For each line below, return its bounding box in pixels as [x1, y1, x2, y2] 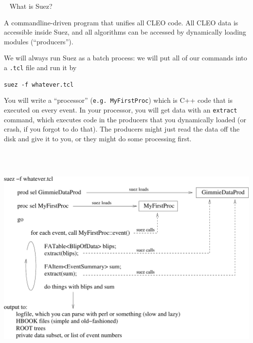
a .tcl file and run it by [4, 62, 77, 72]
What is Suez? [9, 1, 53, 11]
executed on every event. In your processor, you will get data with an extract [4, 104, 237, 114]
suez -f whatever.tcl [4, 81, 74, 88]
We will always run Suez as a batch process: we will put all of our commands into [4, 53, 247, 63]
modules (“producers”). [4, 36, 73, 46]
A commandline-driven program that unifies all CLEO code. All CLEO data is [4, 17, 238, 27]
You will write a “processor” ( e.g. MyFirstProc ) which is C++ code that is [4, 95, 233, 105]
